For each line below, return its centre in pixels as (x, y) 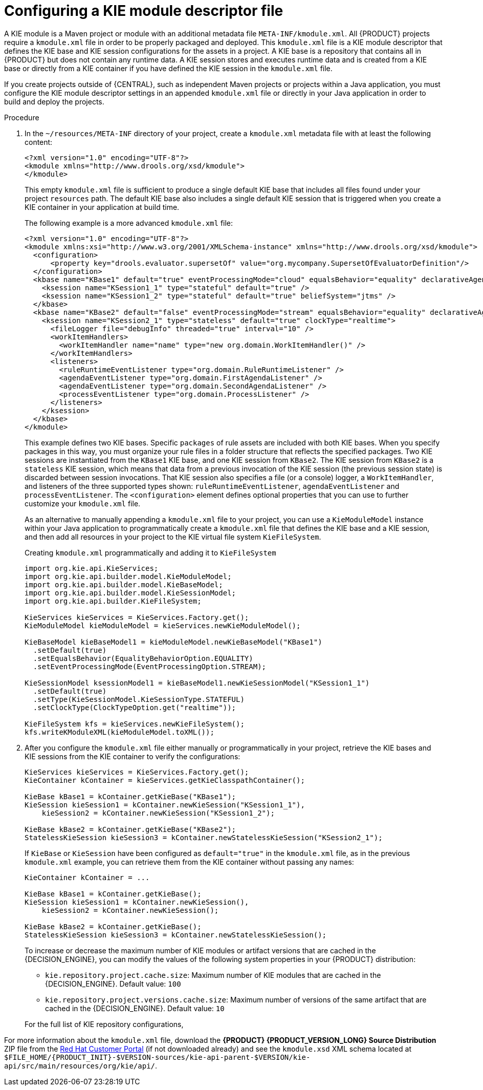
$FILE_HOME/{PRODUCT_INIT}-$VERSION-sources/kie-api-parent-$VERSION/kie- (157, 1057)
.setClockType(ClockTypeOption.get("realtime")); (135, 707)
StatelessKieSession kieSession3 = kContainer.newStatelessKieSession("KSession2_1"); (204, 837)
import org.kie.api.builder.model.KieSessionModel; (130, 593)
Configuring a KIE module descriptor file (144, 11)
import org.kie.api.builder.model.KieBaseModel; (124, 584)
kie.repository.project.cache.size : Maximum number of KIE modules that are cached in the (213, 975)
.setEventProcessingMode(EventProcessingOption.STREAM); (150, 666)
